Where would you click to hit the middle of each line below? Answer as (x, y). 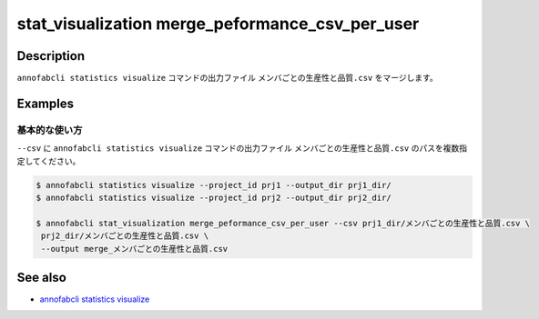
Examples (46, 103)
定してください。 (49, 161)
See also (42, 277)
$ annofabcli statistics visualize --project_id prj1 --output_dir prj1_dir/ (214, 185)
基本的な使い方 (50, 130)
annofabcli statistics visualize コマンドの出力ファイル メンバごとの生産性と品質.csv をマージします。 (228, 78)
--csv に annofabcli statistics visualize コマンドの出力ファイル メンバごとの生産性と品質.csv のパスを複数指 (242, 148)
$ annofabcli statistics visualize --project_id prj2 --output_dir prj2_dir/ (214, 197)
